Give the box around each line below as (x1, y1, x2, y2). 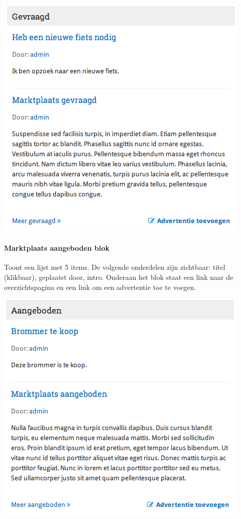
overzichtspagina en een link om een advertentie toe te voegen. (4, 281, 196, 292)
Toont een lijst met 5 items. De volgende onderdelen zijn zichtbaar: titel (4, 262, 225, 272)
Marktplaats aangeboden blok (4, 243, 110, 253)
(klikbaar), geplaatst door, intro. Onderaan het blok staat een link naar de (4, 271, 233, 282)
